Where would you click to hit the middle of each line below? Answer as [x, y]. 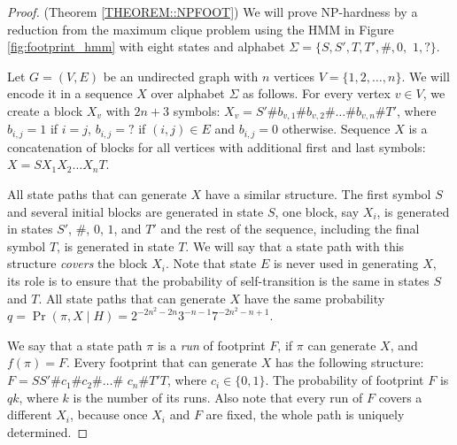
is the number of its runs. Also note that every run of [218, 397]
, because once [109, 414]
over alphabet [188, 93]
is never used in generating [346, 263]
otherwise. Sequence [336, 129]
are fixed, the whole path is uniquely [305, 414]
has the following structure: [349, 362]
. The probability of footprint [345, 380]
